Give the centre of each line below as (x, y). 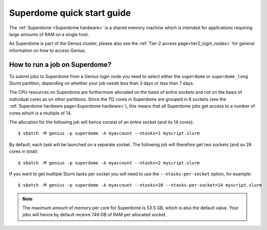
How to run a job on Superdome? (60, 64)
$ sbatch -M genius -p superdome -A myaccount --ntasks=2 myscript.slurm (109, 163)
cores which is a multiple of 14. (40, 113)
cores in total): (24, 152)
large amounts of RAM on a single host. (49, 34)
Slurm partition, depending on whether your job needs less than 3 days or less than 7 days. (101, 83)
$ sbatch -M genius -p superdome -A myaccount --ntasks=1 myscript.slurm (109, 134)
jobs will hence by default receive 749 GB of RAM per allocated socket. (95, 215)
